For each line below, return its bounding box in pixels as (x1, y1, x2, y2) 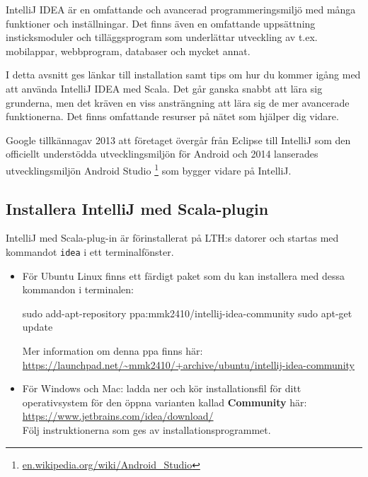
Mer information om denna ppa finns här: (22, 343, 203, 358)
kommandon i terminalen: (22, 282, 134, 297)
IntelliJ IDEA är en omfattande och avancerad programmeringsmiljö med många (6, 2, 356, 16)
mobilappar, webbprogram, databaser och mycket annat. (6, 43, 251, 58)
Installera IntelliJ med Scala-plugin (6, 197, 269, 219)
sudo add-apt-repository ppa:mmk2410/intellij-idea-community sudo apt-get (22, 305, 352, 320)
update (22, 319, 53, 334)
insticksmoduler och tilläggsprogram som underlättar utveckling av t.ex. (6, 30, 318, 45)
